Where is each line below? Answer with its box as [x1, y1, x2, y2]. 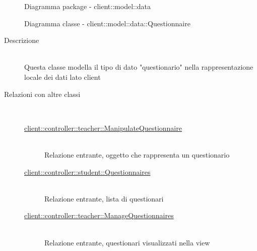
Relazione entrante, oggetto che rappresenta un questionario [44, 149, 230, 160]
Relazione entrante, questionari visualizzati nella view [44, 237, 210, 247]
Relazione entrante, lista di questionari [44, 193, 164, 204]
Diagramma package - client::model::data [24, 1, 151, 11]
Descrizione [4, 35, 39, 45]
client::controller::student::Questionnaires [24, 166, 151, 177]
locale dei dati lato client [24, 71, 101, 82]
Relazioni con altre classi [4, 88, 81, 99]
